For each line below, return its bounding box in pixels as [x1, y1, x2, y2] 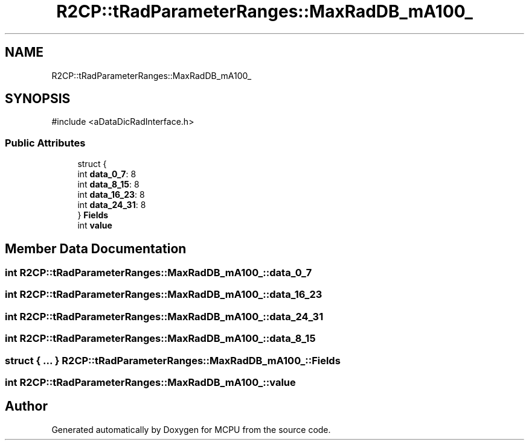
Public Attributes [5, 136, 86, 149]
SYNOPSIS [5, 91, 71, 107]
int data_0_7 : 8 [77, 169, 136, 180]
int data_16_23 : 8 [77, 189, 145, 200]
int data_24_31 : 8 [77, 200, 146, 210]
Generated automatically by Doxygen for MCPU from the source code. [51, 424, 331, 435]
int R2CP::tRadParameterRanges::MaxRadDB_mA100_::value [5, 376, 296, 388]
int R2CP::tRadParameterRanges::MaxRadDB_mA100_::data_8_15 [5, 332, 316, 345]
